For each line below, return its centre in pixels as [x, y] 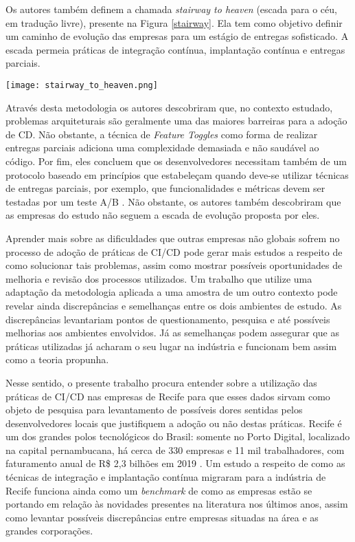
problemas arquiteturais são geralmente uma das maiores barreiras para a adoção [176, 121]
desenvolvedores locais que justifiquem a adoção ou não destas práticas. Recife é [174, 423]
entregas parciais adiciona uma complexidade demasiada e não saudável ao [162, 148]
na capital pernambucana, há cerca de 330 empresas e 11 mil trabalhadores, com [175, 449]
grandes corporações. [49, 531]
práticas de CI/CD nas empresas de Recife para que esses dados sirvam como [168, 396]
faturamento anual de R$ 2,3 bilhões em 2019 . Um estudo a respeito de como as [175, 463]
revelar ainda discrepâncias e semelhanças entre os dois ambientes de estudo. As [174, 305]
